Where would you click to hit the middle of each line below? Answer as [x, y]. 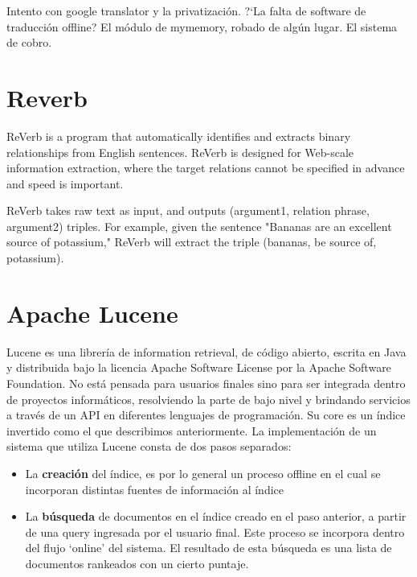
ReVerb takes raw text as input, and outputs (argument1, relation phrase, [188, 210]
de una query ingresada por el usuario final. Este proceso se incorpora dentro [215, 532]
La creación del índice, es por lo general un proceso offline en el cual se [203, 473]
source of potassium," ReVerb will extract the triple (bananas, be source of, [192, 242]
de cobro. [29, 42]
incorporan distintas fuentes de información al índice [155, 489]
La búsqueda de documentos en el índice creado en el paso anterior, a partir [216, 516]
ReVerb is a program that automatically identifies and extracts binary [179, 136]
